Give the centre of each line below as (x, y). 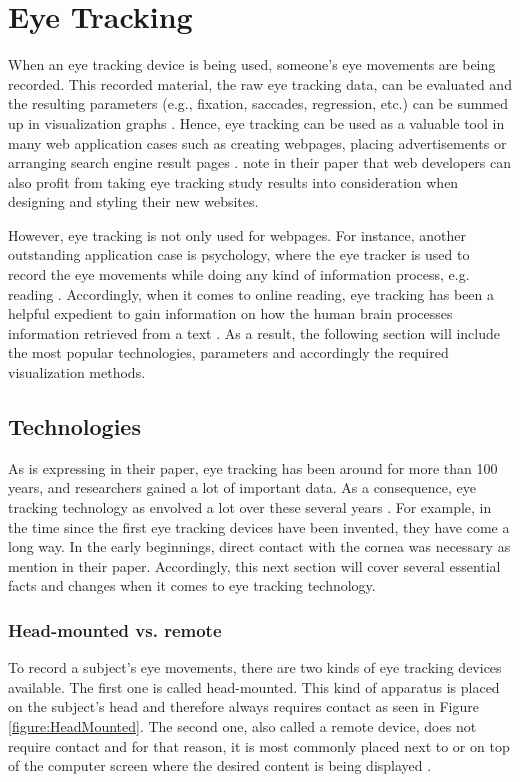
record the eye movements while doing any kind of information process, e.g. (239, 274)
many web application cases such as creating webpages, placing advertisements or (257, 142)
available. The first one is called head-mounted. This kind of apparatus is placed (254, 686)
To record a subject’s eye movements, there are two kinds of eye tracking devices (255, 667)
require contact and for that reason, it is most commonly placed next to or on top (259, 745)
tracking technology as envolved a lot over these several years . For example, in (250, 507)
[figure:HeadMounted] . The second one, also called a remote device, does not (242, 725)
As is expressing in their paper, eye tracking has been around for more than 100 (253, 467)
